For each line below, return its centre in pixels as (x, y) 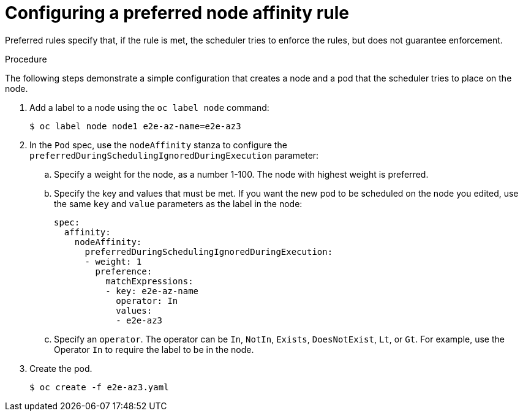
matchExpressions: (149, 281)
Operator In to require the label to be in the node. (154, 349)
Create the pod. (61, 368)
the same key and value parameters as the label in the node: (178, 203)
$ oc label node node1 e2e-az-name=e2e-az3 (135, 126)
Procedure (26, 59)
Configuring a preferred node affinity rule (177, 13)
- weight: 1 (113, 261)
